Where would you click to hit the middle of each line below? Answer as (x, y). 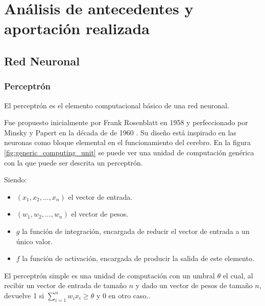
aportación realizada (77, 28)
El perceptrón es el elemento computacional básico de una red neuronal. (117, 105)
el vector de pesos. (100, 214)
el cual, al (238, 275)
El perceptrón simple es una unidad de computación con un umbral (110, 275)
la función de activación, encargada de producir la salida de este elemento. (138, 258)
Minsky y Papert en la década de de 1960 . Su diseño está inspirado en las (120, 132)
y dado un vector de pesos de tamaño (194, 285)
